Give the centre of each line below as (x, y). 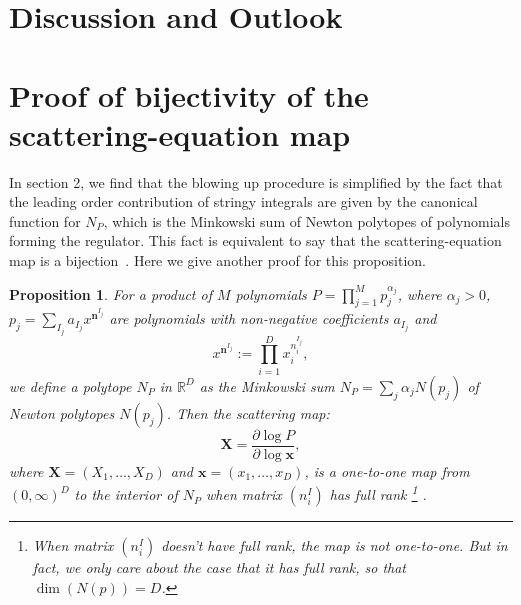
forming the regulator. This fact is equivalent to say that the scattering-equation (255, 240)
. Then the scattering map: (248, 412)
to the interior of (126, 494)
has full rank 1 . (378, 493)
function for (45, 220)
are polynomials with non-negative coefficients (249, 318)
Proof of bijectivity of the (189, 94)
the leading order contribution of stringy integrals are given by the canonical (243, 201)
